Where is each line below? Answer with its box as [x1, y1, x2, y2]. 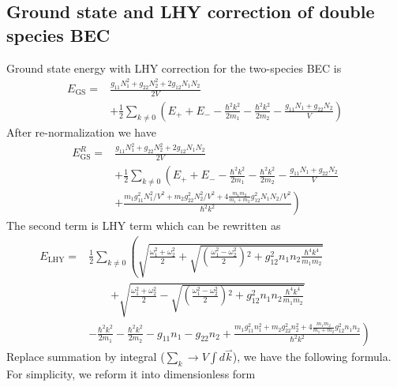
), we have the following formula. [232, 348, 391, 364]
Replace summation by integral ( [6, 348, 165, 364]
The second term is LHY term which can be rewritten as [6, 217, 281, 234]
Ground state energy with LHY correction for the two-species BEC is [6, 59, 342, 76]
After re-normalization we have [6, 123, 156, 140]
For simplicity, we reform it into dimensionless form [6, 365, 256, 381]
